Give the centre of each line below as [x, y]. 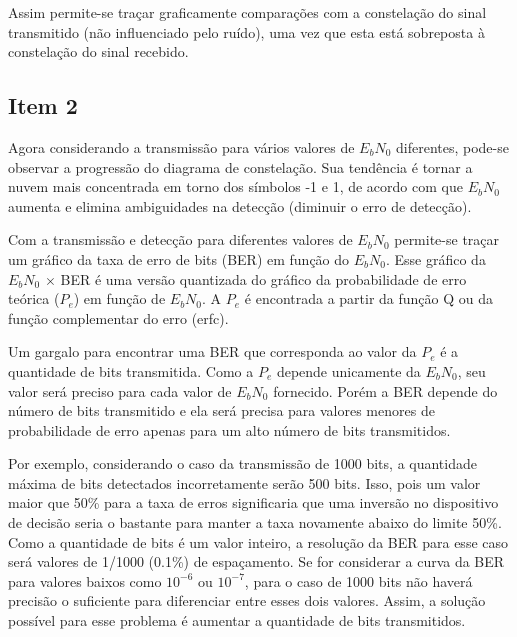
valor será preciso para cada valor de [120, 390]
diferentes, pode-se [452, 146]
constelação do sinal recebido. [98, 51]
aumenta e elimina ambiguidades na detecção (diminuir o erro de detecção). [240, 205]
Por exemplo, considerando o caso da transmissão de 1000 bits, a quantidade [242, 463]
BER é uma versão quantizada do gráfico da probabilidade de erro [263, 278]
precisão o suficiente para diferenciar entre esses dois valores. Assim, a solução [247, 600]
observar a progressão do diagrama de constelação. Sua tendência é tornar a [240, 166]
